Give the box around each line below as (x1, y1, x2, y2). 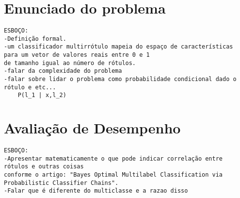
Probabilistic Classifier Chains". (4, 179, 119, 186)
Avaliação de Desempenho (4, 118, 181, 138)
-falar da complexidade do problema (4, 67, 122, 75)
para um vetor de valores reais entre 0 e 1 (4, 51, 150, 59)
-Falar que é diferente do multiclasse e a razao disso (4, 187, 188, 195)
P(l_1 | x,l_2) (17, 92, 66, 99)
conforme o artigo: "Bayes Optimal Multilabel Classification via (4, 171, 223, 179)
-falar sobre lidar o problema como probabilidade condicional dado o (4, 76, 237, 83)
